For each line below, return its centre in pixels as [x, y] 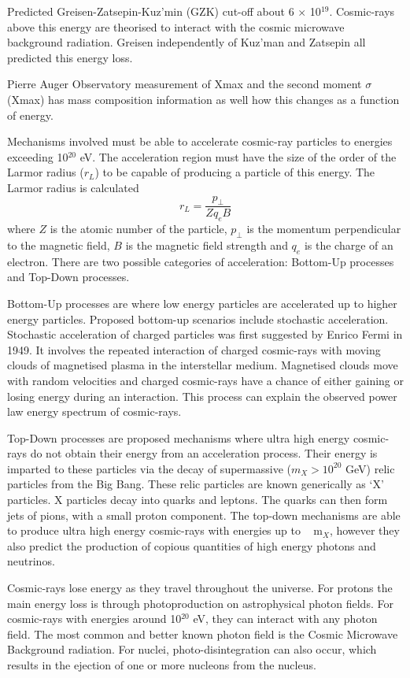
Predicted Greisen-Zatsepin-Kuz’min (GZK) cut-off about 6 [151, 11]
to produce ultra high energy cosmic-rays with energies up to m [165, 530]
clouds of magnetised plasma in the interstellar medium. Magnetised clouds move [203, 365]
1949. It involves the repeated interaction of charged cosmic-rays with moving [194, 349]
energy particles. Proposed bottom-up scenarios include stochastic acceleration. [198, 319]
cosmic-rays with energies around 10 [94, 619]
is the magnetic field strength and [207, 245]
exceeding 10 [38, 156]
